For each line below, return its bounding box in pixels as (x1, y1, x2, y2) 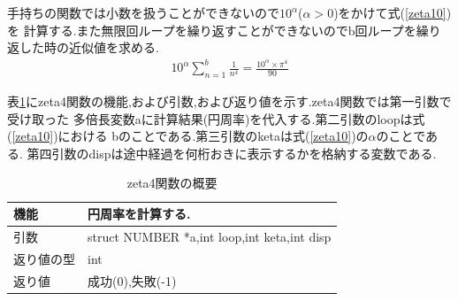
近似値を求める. (68, 38, 159, 57)
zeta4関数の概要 (126, 174, 218, 192)
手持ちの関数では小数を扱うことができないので (7, 4, 279, 21)
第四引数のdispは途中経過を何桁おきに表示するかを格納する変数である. (27, 143, 437, 162)
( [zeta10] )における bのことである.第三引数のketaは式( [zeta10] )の (7, 127, 369, 145)
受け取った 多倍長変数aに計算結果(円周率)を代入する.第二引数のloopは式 (7, 109, 425, 127)
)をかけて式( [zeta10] (333, 4, 447, 21)
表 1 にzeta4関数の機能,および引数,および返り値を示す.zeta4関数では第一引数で (7, 92, 452, 111)
